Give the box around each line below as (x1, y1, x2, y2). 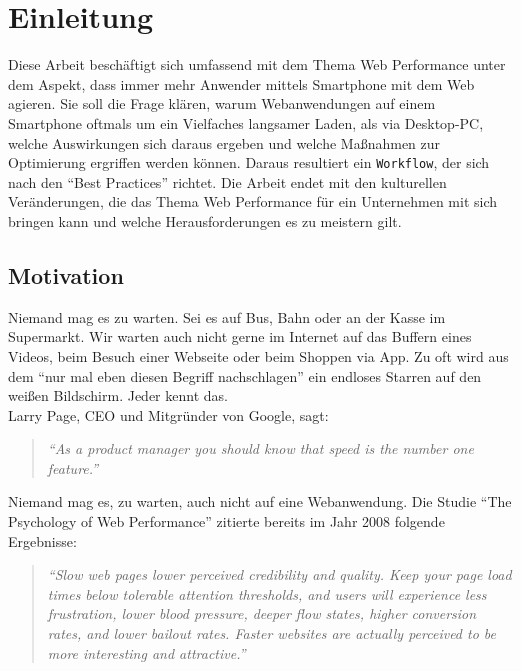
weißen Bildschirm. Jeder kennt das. (8, 385, 228, 406)
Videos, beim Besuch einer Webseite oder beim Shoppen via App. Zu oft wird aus (8, 345, 509, 366)
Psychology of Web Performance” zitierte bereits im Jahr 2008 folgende (8, 511, 445, 532)
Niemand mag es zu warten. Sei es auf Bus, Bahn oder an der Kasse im (8, 306, 446, 327)
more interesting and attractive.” (47, 642, 246, 663)
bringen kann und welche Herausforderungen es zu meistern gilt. (8, 210, 402, 231)
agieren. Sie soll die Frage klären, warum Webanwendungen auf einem (8, 93, 436, 114)
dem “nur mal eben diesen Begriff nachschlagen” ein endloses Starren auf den (8, 365, 482, 386)
